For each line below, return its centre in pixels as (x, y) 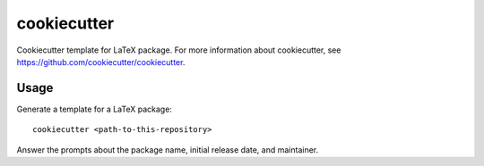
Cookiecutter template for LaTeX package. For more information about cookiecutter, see (179, 50)
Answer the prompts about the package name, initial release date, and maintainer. (168, 149)
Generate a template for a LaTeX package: (94, 109)
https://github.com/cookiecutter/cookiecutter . (101, 62)
